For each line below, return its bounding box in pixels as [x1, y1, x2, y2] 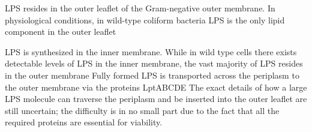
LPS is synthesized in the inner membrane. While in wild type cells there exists [5, 45, 297, 58]
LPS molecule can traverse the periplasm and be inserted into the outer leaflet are [5, 92, 307, 105]
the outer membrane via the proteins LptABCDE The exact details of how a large [5, 80, 307, 93]
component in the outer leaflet [5, 25, 116, 38]
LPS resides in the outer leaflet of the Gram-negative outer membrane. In [5, 2, 275, 14]
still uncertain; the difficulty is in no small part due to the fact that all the [5, 104, 280, 116]
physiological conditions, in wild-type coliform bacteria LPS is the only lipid [5, 13, 285, 26]
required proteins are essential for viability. [5, 116, 163, 128]
